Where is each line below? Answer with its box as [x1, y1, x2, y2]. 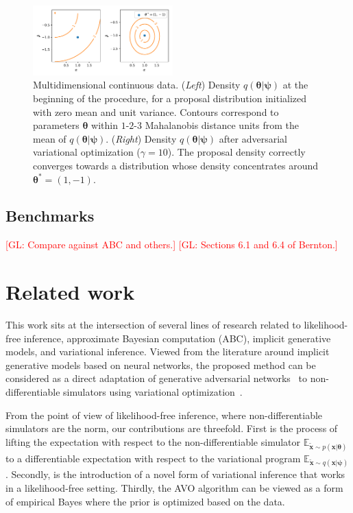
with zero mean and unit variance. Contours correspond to [33, 104, 279, 119]
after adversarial [219, 131, 288, 145]
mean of [33, 131, 66, 145]
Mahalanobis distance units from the [145, 118, 299, 132]
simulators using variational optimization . [63, 384, 243, 398]
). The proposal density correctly [167, 145, 306, 159]
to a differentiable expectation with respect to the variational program [5, 451, 301, 465]
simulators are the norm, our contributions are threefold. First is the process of [5, 421, 338, 436]
